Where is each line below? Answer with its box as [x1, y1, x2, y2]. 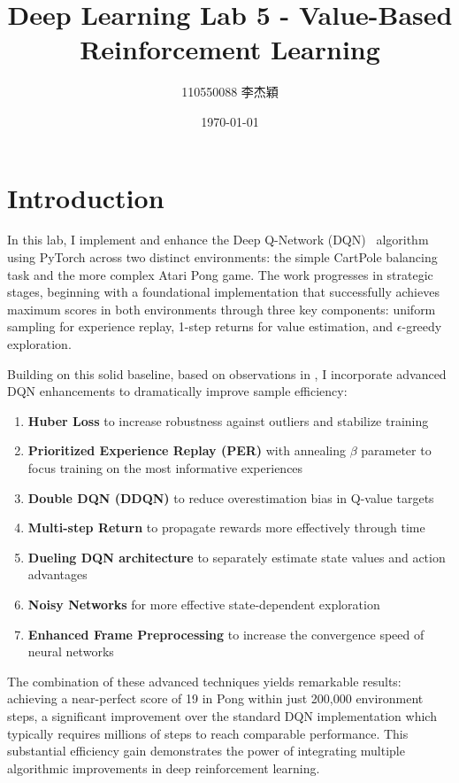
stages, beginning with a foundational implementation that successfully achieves [7, 283, 440, 301]
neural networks [27, 642, 114, 661]
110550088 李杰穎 [181, 82, 279, 101]
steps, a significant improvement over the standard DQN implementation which [7, 706, 437, 725]
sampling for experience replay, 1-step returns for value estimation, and [7, 317, 394, 336]
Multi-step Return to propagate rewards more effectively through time [27, 518, 425, 537]
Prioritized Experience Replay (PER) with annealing [27, 441, 346, 460]
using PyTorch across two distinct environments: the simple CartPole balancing [7, 248, 438, 267]
